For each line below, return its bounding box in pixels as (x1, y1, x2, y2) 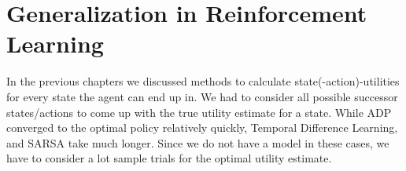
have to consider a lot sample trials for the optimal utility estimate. (6, 150, 332, 166)
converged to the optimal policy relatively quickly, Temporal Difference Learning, (6, 119, 398, 136)
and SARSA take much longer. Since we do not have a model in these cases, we (6, 134, 389, 151)
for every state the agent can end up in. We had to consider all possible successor (6, 88, 398, 104)
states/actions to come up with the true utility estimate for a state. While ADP (6, 104, 392, 120)
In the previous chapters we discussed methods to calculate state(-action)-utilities (6, 73, 400, 89)
